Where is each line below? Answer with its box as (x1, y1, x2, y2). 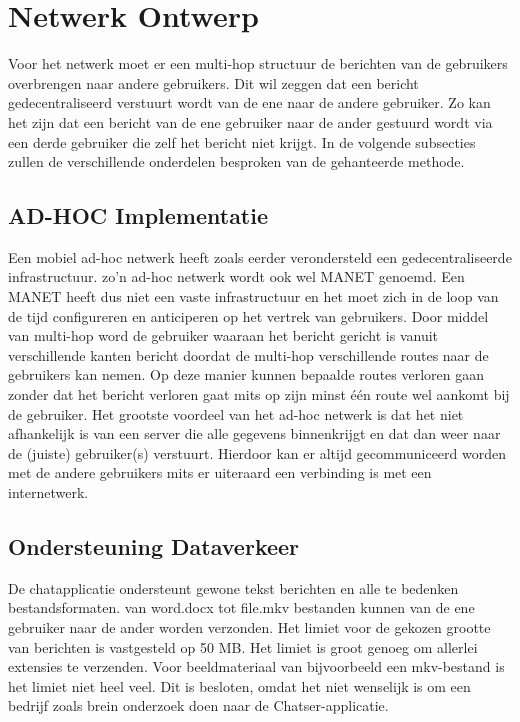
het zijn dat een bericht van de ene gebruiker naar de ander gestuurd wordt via (8, 111, 493, 132)
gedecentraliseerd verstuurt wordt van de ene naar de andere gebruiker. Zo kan (8, 92, 491, 113)
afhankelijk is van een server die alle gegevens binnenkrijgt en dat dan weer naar (8, 423, 501, 444)
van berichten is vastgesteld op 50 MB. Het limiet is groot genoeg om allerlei (8, 636, 478, 657)
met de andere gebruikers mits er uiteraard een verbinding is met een (8, 462, 432, 483)
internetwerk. (8, 482, 89, 503)
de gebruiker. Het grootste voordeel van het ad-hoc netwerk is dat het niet (8, 403, 464, 424)
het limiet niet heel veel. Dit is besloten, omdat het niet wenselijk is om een (8, 675, 471, 696)
